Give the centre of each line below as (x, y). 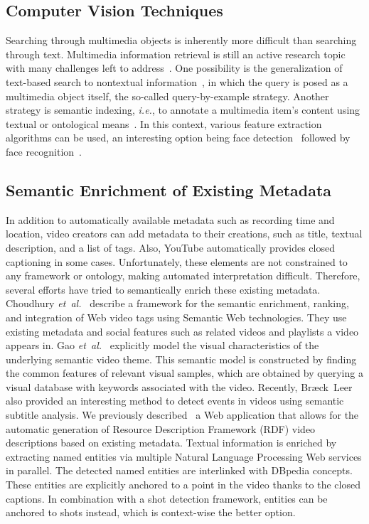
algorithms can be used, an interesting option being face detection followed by (178, 138)
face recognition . (44, 151)
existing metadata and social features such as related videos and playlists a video (182, 331)
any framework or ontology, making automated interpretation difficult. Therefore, (183, 276)
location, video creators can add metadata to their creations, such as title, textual (184, 234)
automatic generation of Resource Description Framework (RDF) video (161, 428)
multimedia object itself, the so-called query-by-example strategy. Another (167, 96)
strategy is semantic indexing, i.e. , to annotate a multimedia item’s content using (183, 110)
